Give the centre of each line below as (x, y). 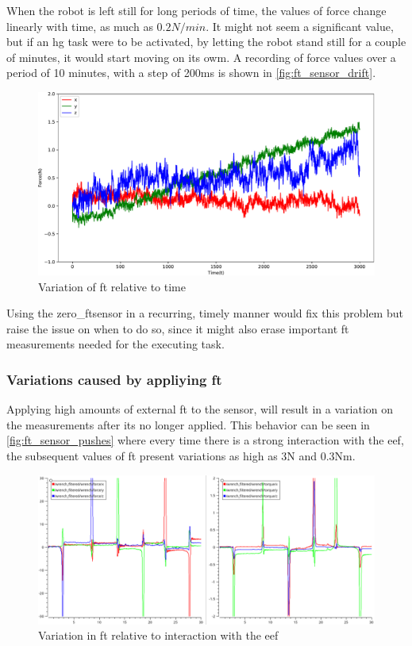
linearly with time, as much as (80, 26)
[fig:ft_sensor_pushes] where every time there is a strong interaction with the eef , (205, 440)
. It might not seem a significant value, (300, 26)
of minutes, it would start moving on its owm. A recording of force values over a (201, 57)
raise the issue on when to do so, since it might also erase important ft (178, 328)
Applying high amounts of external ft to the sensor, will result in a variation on (200, 409)
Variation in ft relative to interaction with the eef (158, 635)
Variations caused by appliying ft (114, 379)
